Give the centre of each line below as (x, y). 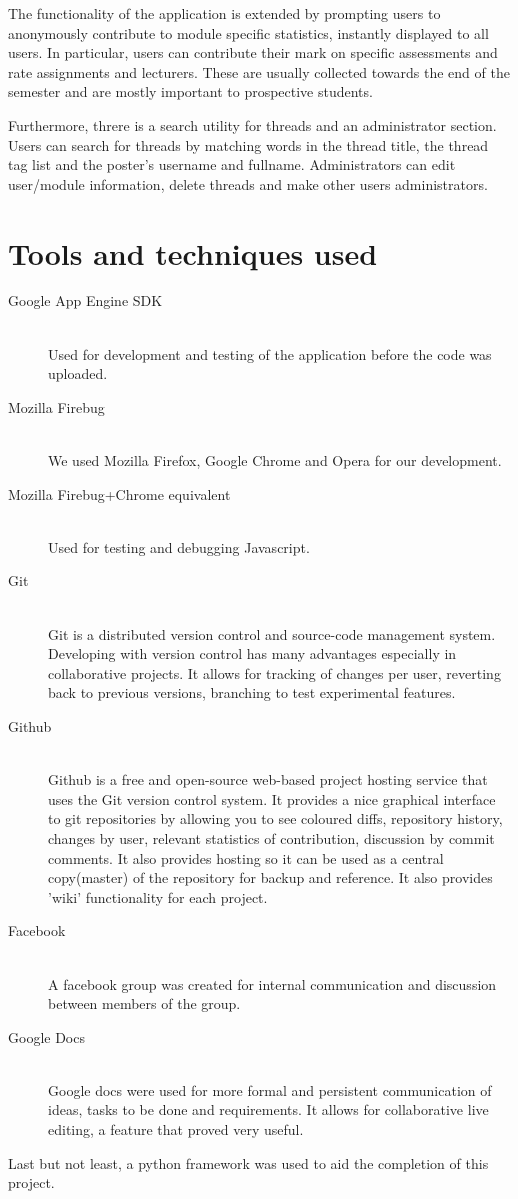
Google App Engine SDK (85, 300)
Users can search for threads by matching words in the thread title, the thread (248, 144)
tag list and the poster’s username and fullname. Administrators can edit (232, 164)
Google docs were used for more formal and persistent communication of (270, 1089)
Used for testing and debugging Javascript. (179, 546)
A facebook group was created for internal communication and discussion (272, 983)
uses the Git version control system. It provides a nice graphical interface (272, 798)
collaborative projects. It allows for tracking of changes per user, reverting (274, 672)
